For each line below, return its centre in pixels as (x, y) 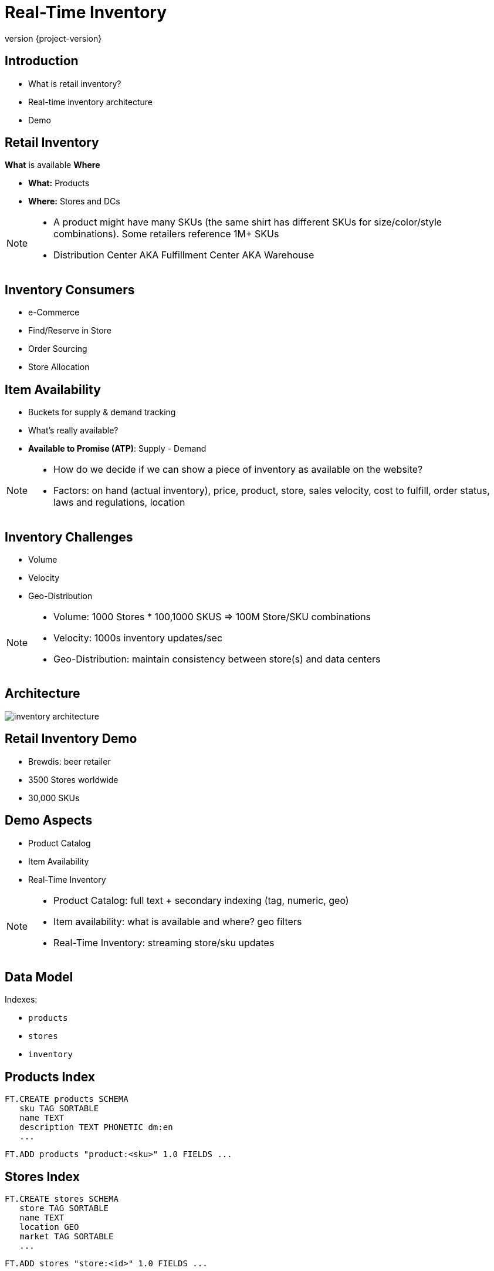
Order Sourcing (58, 349)
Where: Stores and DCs (74, 201)
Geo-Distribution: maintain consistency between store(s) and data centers (217, 659)
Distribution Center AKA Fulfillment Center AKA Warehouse (184, 255)
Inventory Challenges (69, 537)
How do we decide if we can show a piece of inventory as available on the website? (238, 470)
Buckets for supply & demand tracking (102, 412)
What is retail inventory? (75, 83)
